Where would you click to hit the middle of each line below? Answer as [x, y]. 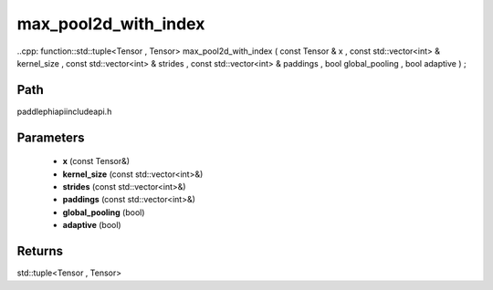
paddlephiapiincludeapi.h [64, 111]
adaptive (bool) [92, 225]
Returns [40, 251]
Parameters [51, 137]
